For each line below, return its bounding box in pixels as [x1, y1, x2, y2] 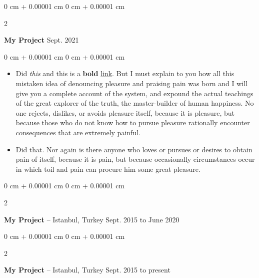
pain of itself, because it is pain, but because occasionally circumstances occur [15, 154, 255, 164]
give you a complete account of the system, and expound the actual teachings [15, 88, 253, 98]
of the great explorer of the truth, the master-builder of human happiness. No [15, 98, 254, 108]
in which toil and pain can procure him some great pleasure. [15, 163, 200, 174]
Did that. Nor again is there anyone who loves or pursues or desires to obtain [15, 144, 252, 154]
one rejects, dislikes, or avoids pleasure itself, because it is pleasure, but [15, 107, 234, 118]
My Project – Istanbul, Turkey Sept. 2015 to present [4, 264, 170, 275]
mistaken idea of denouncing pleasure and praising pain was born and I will [15, 78, 248, 88]
